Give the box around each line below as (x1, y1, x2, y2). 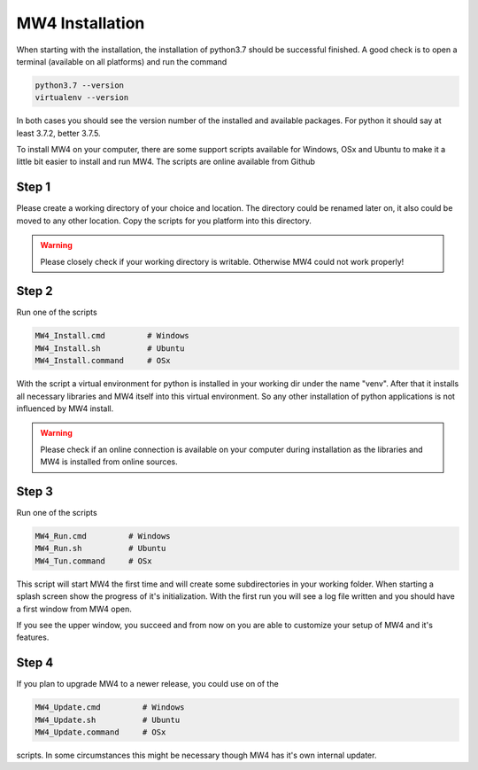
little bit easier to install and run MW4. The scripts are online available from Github (16, 156, 316, 167)
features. (16, 632, 50, 642)
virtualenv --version (35, 93, 129, 103)
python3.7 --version (35, 80, 124, 90)
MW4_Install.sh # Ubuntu (35, 343, 185, 354)
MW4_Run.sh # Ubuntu (35, 543, 166, 554)
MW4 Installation (16, 13, 145, 33)
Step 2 (16, 284, 53, 299)
